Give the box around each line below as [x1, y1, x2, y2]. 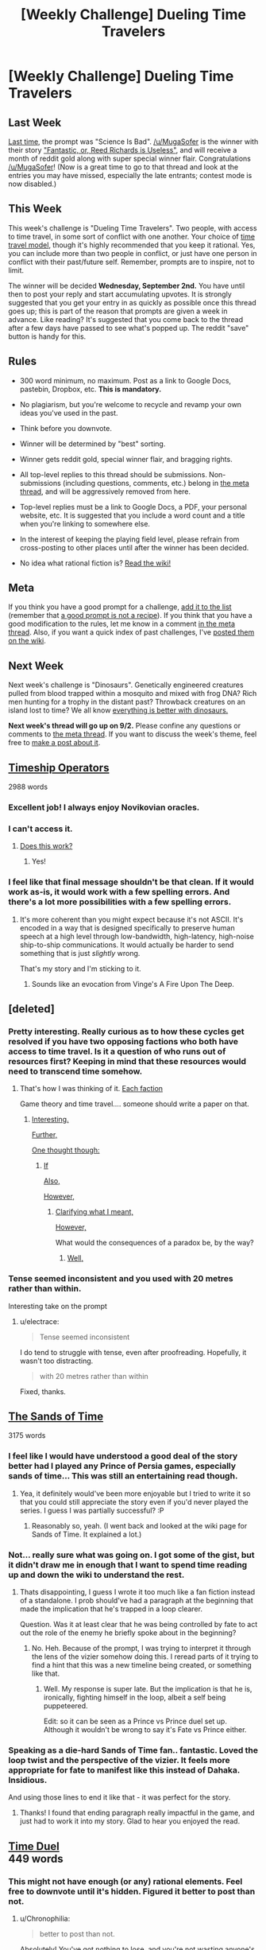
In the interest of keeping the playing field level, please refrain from [19, 534, 240, 544]
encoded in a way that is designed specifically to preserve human [19, 923, 236, 932]
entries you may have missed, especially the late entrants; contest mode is [8, 171, 253, 180]
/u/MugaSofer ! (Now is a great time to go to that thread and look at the [8, 162, 239, 172]
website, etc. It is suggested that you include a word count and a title [19, 511, 245, 520]
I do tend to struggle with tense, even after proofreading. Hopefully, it [19, 1347, 247, 1357]
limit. [8, 265, 25, 275]
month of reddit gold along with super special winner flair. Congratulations [8, 153, 252, 163]
